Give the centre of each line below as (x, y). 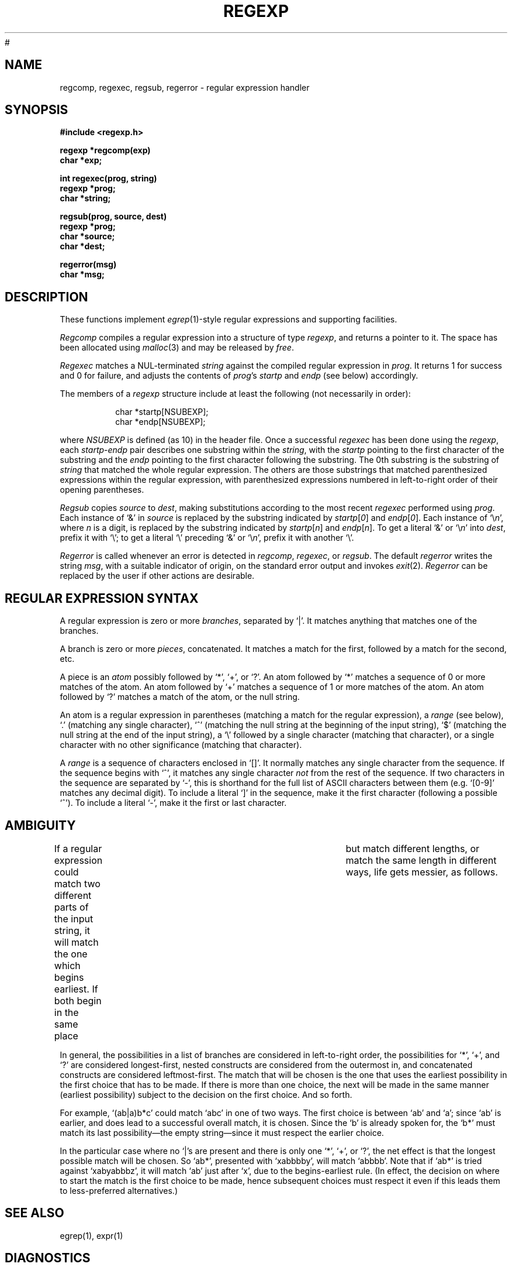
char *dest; (82, 246)
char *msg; (82, 274)
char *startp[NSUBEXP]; (162, 412)
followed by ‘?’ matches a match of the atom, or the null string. (180, 697)
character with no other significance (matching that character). (181, 745)
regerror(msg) (88, 265)
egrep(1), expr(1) (91, 1235)
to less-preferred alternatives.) (119, 1190)
